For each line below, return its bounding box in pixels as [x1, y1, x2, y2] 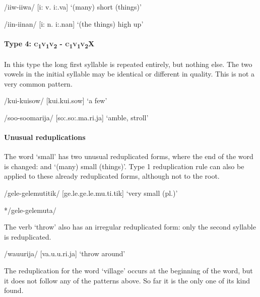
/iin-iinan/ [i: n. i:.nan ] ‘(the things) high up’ [4, 18, 144, 29]
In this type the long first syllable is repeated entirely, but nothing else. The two [4, 58, 252, 69]
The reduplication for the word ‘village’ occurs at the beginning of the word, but [4, 265, 253, 276]
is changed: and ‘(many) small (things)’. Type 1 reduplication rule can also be [4, 161, 244, 171]
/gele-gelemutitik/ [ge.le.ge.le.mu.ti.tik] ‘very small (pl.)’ [4, 188, 178, 198]
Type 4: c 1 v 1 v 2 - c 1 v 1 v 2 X [4, 38, 95, 50]
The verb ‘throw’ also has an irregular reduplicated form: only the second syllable [4, 221, 256, 232]
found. [4, 285, 24, 295]
